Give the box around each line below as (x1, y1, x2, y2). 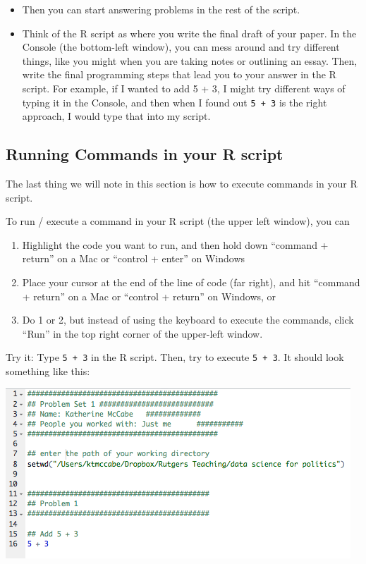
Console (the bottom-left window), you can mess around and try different (22, 39, 340, 54)
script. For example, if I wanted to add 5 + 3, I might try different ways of (22, 80, 346, 95)
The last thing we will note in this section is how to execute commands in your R (6, 176, 358, 191)
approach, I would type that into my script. (22, 109, 211, 123)
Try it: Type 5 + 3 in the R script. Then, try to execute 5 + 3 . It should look (6, 350, 344, 364)
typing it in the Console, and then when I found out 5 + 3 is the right (22, 94, 327, 109)
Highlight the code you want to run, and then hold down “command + (22, 237, 329, 252)
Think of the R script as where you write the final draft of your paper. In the (22, 25, 357, 40)
